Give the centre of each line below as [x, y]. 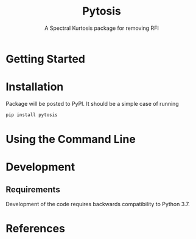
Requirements [33, 189]
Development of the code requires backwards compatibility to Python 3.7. [98, 204]
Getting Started [46, 59]
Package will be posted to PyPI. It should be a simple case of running [92, 103]
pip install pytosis [32, 115]
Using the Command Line [71, 139]
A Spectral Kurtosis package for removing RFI [102, 28]
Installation [35, 87]
